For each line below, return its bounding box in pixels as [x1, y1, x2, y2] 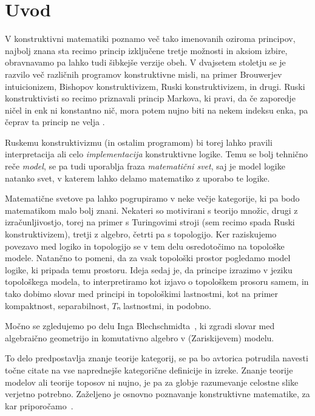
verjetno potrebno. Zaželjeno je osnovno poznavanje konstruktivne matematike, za [5, 387, 310, 400]
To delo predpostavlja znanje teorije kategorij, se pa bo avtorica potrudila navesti [5, 352, 308, 364]
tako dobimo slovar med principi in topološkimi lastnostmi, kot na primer [5, 287, 279, 299]
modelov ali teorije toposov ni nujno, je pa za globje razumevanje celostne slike [5, 375, 299, 388]
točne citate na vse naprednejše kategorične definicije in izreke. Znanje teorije [5, 363, 293, 376]
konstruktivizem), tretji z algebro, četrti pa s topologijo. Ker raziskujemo [5, 228, 277, 240]
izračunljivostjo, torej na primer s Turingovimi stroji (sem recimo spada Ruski [5, 216, 295, 228]
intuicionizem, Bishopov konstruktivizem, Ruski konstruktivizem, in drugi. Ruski [5, 80, 305, 92]
